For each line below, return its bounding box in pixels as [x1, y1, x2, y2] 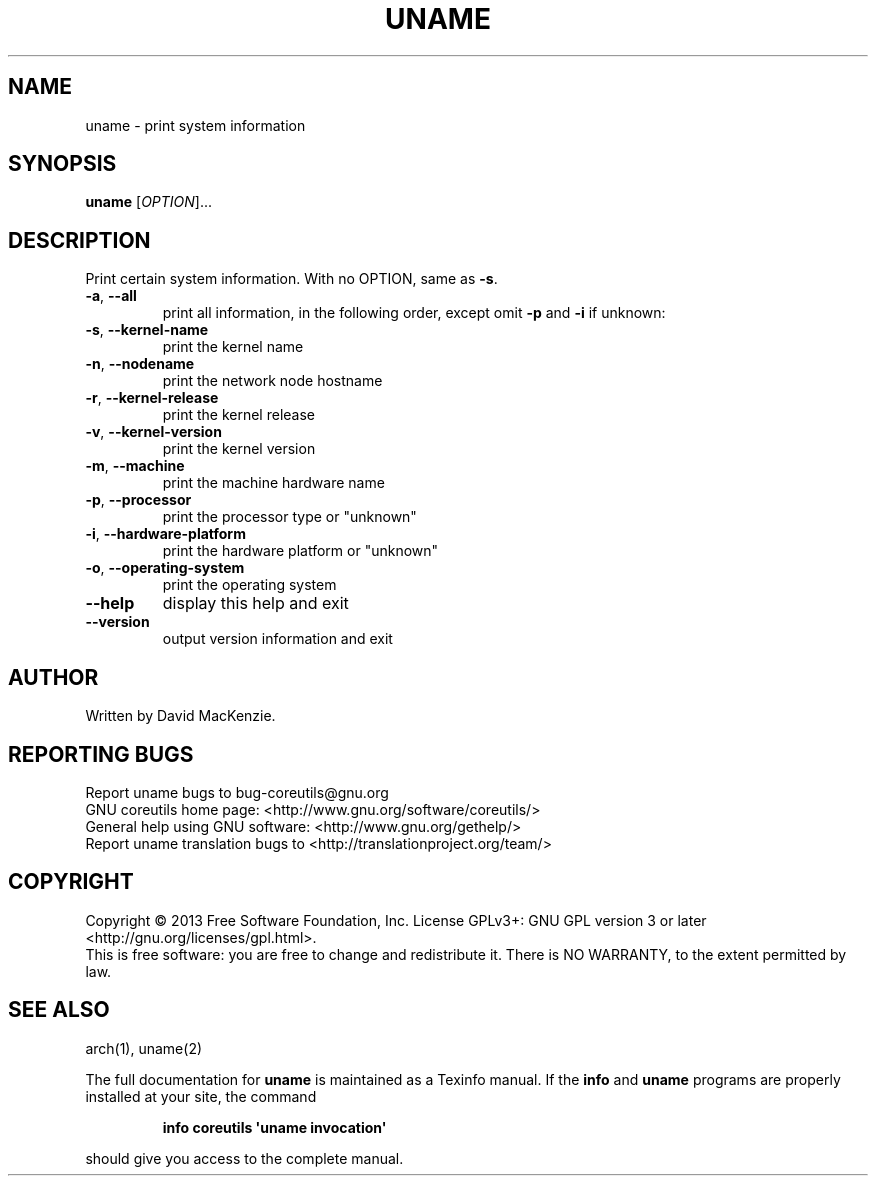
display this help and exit [162, 593, 349, 614]
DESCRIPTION [8, 227, 151, 253]
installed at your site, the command [85, 1087, 317, 1105]
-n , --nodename [85, 355, 195, 373]
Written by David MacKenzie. [85, 707, 276, 725]
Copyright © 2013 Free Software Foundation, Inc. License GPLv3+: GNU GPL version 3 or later [85, 911, 707, 929]
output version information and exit [162, 630, 393, 648]
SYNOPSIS [8, 151, 117, 177]
